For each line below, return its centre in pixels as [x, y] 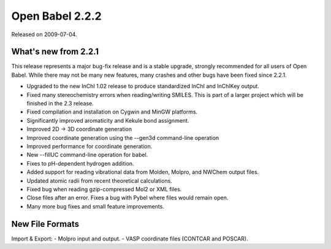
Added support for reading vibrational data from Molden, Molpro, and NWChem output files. [143, 172]
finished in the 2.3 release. [60, 104]
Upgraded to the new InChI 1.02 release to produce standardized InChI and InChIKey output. [143, 86]
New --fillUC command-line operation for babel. [87, 155]
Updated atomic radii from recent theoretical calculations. [100, 180]
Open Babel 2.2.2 [56, 16]
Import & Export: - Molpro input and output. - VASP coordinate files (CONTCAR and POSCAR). [130, 239]
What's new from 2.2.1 [55, 52]
